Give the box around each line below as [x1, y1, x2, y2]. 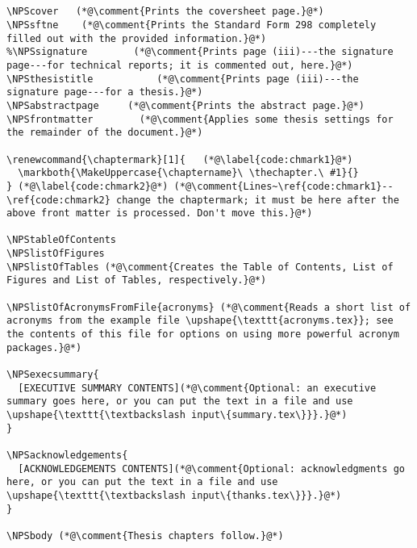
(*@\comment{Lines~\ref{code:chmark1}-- [173, 180, 394, 192]
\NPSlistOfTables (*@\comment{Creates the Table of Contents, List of [6, 261, 394, 273]
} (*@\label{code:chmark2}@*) [6, 180, 169, 192]
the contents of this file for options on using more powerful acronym [6, 328, 399, 341]
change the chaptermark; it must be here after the [116, 194, 399, 206]
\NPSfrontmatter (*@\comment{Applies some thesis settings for [6, 113, 394, 125]
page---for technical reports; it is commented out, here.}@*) [6, 59, 353, 71]
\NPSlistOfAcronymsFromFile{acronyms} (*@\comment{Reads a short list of [6, 301, 411, 313]
